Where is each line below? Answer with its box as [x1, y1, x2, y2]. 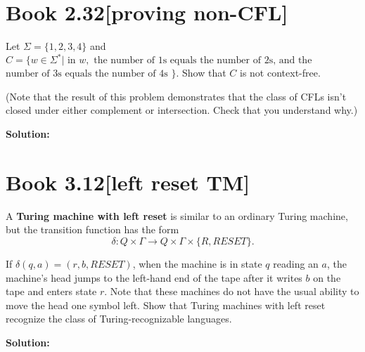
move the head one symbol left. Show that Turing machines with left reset [6, 297, 326, 312]
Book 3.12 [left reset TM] [6, 167, 250, 196]
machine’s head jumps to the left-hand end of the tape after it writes [6, 270, 302, 285]
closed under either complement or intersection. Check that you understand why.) [6, 103, 358, 117]
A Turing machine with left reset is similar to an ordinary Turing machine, [6, 208, 348, 223]
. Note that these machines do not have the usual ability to [104, 284, 359, 299]
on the [313, 270, 341, 285]
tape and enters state [6, 284, 97, 299]
